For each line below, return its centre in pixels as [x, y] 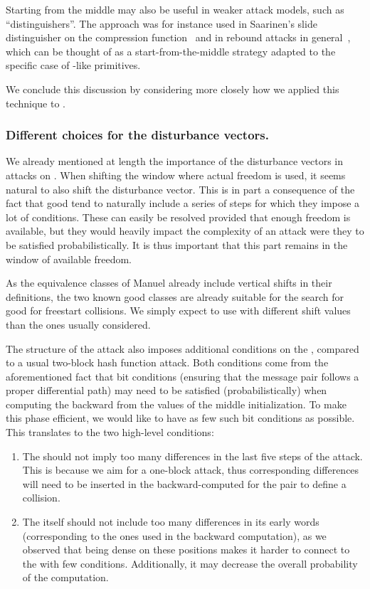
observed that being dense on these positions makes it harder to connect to [186, 550]
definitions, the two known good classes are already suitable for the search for [175, 296]
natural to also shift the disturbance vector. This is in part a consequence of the [180, 189]
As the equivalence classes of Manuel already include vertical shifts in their [169, 283]
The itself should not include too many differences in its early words [171, 522]
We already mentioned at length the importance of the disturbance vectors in [174, 161]
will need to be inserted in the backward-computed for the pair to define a [184, 483]
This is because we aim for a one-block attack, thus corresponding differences [191, 470]
